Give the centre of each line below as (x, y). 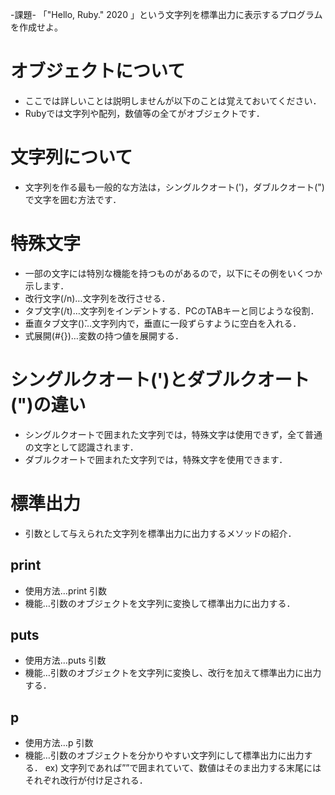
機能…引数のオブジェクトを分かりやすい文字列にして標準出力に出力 (164, 755)
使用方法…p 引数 (59, 743)
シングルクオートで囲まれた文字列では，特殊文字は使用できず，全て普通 (173, 434)
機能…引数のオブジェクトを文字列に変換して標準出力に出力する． (160, 603)
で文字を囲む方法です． (73, 199)
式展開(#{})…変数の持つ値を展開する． (104, 335)
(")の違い (48, 405)
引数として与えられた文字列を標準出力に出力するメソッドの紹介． (160, 533)
